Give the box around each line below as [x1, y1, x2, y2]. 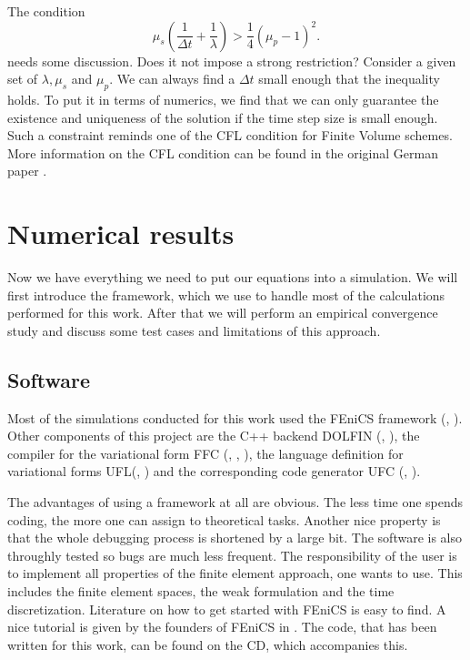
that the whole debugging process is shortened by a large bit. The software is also [7, 528, 462, 547]
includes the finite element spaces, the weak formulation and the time [7, 582, 395, 600]
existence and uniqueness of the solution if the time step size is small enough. [7, 107, 438, 127]
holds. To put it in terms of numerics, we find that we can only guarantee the [7, 89, 439, 108]
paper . [7, 161, 47, 180]
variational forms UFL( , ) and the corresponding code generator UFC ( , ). [7, 462, 421, 481]
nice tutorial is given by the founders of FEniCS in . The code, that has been [7, 617, 437, 636]
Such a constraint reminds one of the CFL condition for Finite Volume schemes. [7, 126, 453, 145]
